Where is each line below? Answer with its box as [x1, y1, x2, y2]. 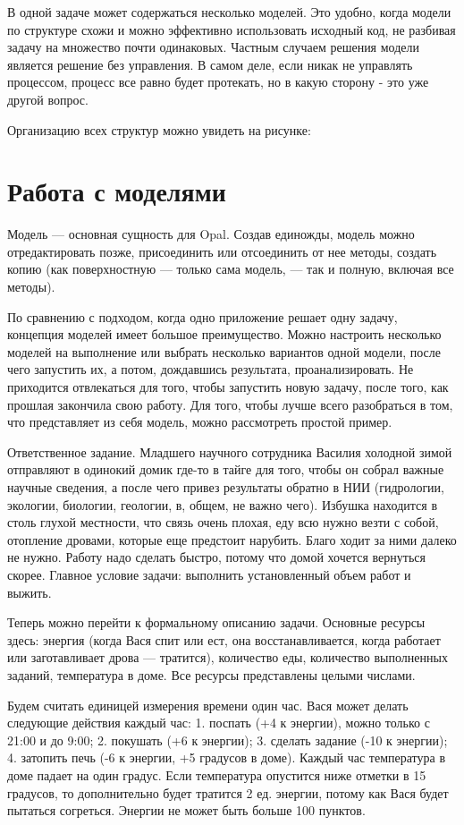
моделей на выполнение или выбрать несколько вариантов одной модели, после [7, 342, 441, 361]
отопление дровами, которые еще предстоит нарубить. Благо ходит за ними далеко [7, 530, 457, 549]
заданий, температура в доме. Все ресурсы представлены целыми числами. [7, 665, 416, 684]
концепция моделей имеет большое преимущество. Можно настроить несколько [7, 325, 442, 344]
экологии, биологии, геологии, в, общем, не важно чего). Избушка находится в [7, 495, 437, 514]
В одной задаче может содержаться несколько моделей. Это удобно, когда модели [7, 3, 451, 21]
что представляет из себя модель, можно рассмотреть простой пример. [7, 412, 392, 431]
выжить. [7, 583, 52, 601]
